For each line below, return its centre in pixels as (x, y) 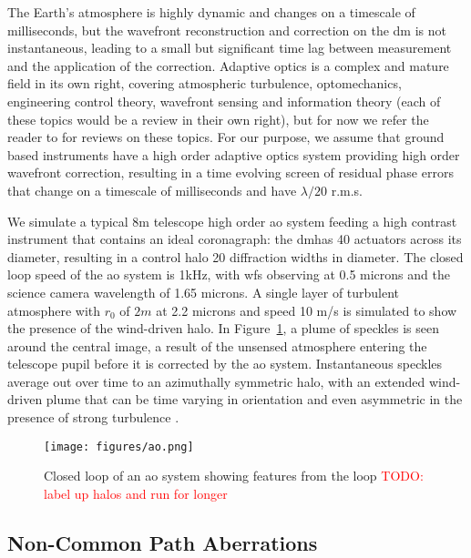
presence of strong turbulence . (93, 417)
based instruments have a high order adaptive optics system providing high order (234, 154)
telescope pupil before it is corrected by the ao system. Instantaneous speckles (225, 364)
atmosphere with (54, 310)
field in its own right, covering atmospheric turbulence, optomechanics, (205, 83)
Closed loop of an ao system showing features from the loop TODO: (234, 476)
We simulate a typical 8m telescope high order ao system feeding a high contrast (232, 221)
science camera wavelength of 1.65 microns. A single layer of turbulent (204, 292)
